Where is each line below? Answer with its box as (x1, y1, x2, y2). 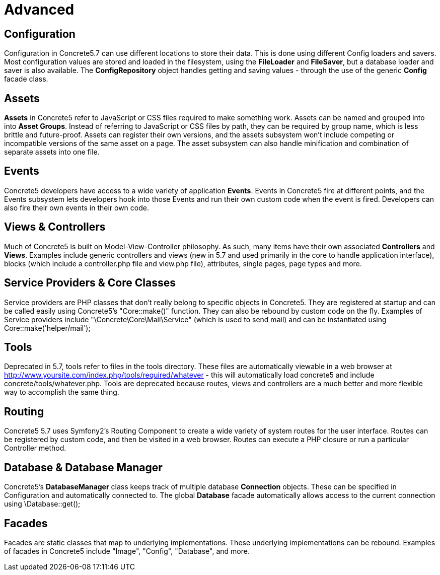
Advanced (4, 1, 75, 18)
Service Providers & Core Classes (4, 276, 176, 290)
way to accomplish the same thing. (4, 388, 119, 397)
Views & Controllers (4, 221, 106, 234)
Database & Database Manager (4, 461, 163, 474)
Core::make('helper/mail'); (4, 323, 91, 332)
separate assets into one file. (4, 148, 100, 157)
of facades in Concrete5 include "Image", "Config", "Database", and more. (4, 546, 250, 555)
